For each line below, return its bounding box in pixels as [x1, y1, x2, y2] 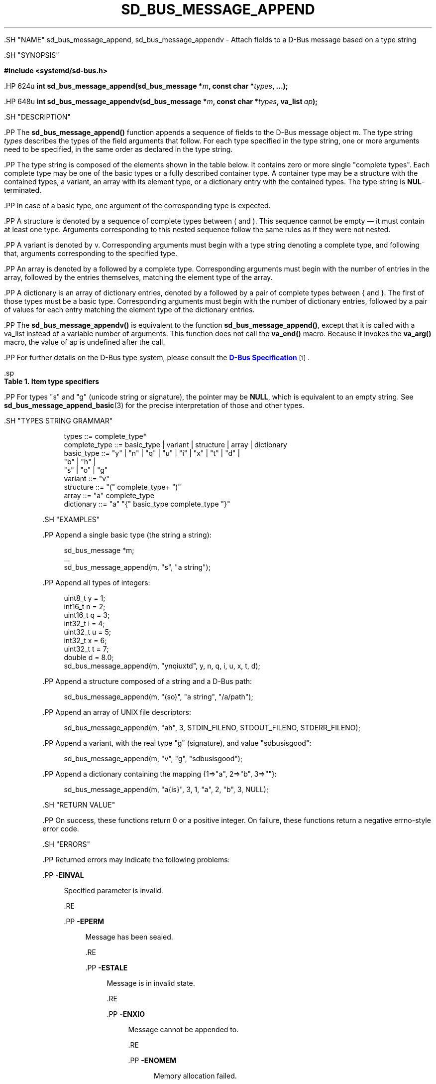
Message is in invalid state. [107, 978, 195, 987]
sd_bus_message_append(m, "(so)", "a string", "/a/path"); [64, 692, 253, 701]
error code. [42, 824, 79, 833]
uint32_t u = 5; [64, 627, 111, 636]
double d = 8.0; [64, 653, 114, 662]
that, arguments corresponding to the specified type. [4, 249, 177, 258]
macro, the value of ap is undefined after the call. [4, 337, 165, 346]
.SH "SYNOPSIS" [4, 50, 59, 59]
